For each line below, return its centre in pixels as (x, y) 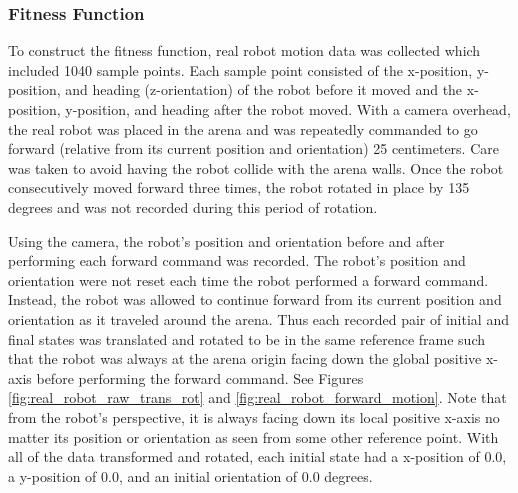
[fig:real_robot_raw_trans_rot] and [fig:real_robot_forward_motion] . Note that (257, 397)
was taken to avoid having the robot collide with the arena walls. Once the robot (256, 167)
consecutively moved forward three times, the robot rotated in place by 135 (239, 187)
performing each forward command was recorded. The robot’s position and (237, 260)
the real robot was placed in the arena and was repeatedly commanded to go (243, 128)
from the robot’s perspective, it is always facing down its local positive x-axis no (254, 416)
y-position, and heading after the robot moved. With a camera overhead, (288, 109)
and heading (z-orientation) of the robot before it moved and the (264, 89)
